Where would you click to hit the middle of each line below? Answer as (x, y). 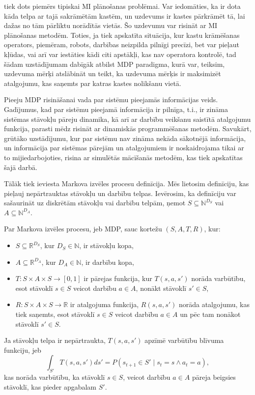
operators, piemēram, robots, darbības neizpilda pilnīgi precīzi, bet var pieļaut (122, 44)
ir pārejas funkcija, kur (118, 278)
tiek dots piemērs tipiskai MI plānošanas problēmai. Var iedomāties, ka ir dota (122, 6)
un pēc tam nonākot (210, 314)
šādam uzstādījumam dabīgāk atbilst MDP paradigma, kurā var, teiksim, (114, 64)
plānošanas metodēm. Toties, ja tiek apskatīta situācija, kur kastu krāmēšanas (122, 35)
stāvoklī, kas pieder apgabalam (50, 386)
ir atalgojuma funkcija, (104, 304)
